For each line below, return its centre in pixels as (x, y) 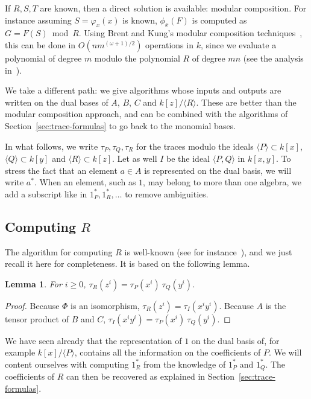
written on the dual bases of (57, 102)
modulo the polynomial (137, 58)
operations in (169, 44)
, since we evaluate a (238, 44)
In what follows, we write (52, 146)
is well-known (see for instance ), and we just (208, 251)
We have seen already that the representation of (93, 340)
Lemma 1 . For (33, 283)
